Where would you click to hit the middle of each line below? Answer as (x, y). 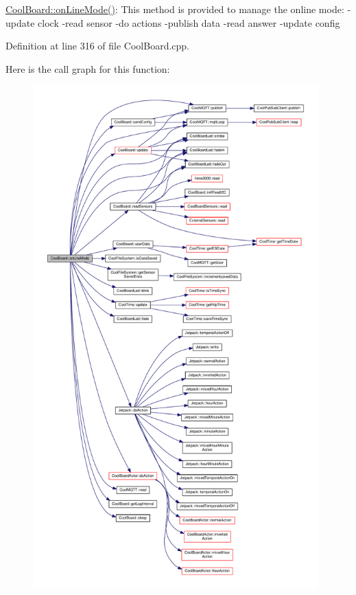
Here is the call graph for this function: (88, 68)
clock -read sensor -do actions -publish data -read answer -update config (189, 22)
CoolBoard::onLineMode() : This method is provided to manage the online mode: (175, 9)
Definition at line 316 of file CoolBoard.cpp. (98, 46)
